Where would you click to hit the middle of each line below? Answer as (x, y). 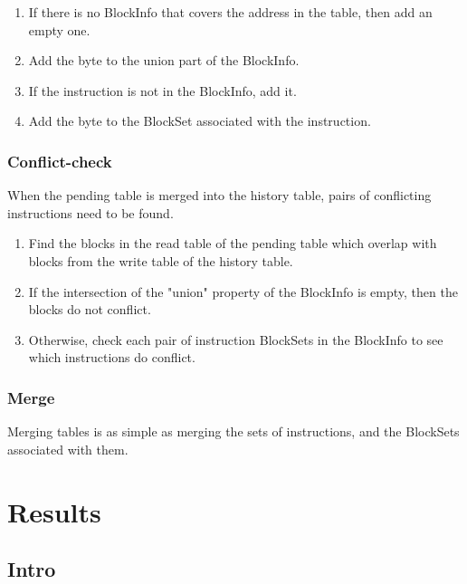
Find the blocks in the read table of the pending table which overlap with (233, 243)
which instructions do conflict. (112, 357)
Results (54, 511)
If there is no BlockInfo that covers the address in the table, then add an (230, 12)
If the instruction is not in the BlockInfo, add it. (162, 90)
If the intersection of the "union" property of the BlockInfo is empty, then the (243, 291)
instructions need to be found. (91, 212)
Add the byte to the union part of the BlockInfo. (164, 60)
